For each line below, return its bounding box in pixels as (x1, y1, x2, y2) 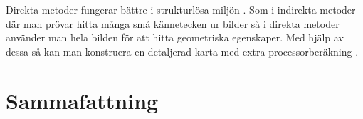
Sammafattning (6, 86, 159, 115)
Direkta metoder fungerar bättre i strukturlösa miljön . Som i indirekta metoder (6, 2, 356, 16)
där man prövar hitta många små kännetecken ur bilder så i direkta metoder (6, 16, 340, 31)
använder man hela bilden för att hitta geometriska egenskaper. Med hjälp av (6, 30, 344, 45)
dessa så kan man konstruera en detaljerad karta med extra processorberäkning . (6, 43, 359, 58)
